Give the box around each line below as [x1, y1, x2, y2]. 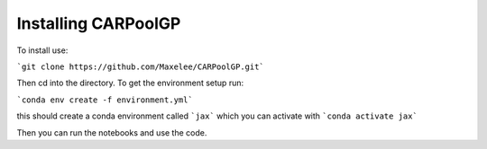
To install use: [16, 45, 69, 56]
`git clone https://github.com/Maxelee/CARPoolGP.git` [16, 61, 265, 72]
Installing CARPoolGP [16, 13, 181, 33]
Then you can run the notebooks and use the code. [16, 127, 207, 138]
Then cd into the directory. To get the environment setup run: [16, 77, 243, 89]
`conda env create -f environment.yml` [16, 94, 193, 105]
